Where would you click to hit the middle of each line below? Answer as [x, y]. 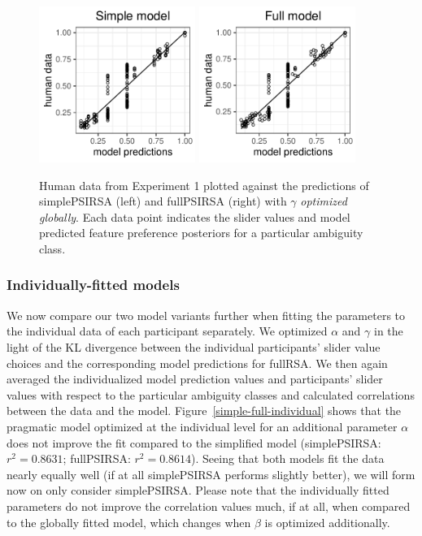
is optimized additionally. [327, 522]
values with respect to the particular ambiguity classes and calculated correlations [211, 394]
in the [389, 331]
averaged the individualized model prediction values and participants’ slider [195, 379]
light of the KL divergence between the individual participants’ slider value [194, 346]
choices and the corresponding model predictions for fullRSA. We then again [197, 363]
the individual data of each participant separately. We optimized [167, 331]
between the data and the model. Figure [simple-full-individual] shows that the [204, 411]
